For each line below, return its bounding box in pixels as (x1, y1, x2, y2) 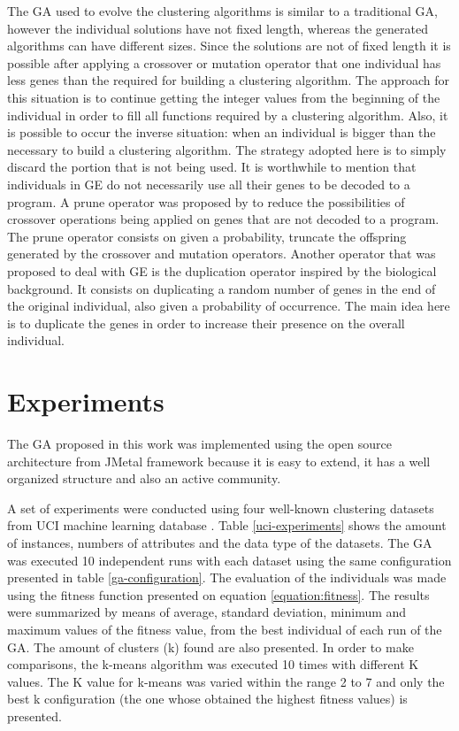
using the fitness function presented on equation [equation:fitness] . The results (7, 585, 430, 604)
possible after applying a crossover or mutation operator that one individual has (7, 53, 441, 72)
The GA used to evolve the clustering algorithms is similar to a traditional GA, (7, 2, 438, 19)
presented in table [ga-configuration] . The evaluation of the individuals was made (7, 568, 447, 587)
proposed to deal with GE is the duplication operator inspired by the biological (7, 261, 437, 280)
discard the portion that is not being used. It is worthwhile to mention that (7, 158, 417, 176)
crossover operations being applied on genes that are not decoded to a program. (7, 210, 440, 228)
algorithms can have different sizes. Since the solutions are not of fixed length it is (7, 36, 451, 55)
